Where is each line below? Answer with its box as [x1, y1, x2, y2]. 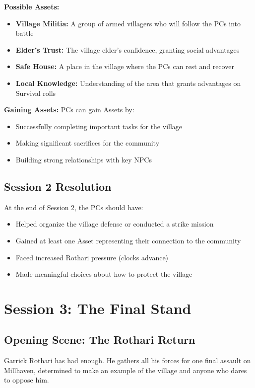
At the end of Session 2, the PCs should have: [4, 202, 143, 212]
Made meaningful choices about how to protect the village [15, 269, 192, 279]
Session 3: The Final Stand [4, 298, 191, 318]
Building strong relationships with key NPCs [15, 154, 152, 164]
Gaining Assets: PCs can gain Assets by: [4, 104, 134, 115]
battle [15, 28, 34, 38]
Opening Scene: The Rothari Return [4, 332, 195, 347]
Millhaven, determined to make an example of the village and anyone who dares [4, 365, 247, 375]
